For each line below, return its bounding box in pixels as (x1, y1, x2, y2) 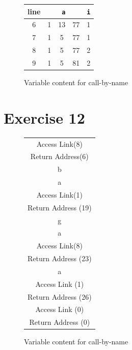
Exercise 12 (4, 107, 85, 128)
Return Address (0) (29, 317, 90, 327)
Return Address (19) (28, 202, 92, 212)
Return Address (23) (28, 253, 92, 264)
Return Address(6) (30, 151, 89, 162)
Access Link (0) (35, 304, 84, 315)
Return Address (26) (28, 291, 92, 302)
